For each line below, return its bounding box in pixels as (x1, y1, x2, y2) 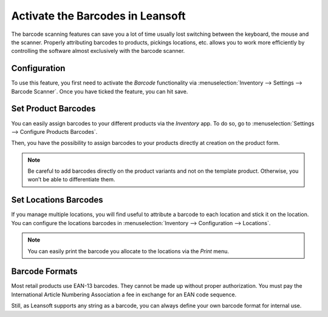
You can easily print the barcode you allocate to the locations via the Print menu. (27, 247, 230, 255)
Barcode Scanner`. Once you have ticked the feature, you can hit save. (11, 88, 188, 95)
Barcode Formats (11, 266, 78, 277)
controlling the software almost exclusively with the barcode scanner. (11, 47, 185, 55)
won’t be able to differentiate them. (27, 176, 115, 183)
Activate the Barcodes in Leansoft (11, 9, 186, 23)
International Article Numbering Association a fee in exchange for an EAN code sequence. (11, 291, 237, 298)
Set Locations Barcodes (11, 195, 103, 205)
